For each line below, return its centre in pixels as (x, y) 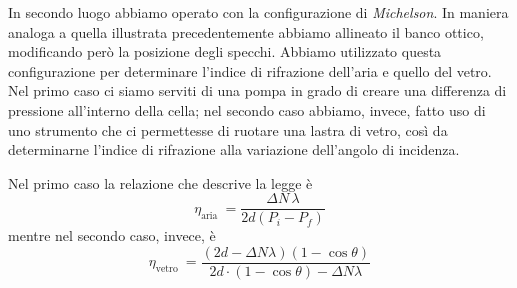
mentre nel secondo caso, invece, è (112, 235)
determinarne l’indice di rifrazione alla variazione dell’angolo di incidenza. (234, 149)
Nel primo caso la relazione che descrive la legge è (160, 182)
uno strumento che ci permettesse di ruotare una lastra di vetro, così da (228, 129)
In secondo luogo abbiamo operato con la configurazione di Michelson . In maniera (258, 12)
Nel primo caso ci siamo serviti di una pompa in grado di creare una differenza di (257, 90)
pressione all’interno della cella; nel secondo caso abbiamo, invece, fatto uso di (247, 109)
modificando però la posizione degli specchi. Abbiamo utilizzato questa (225, 51)
